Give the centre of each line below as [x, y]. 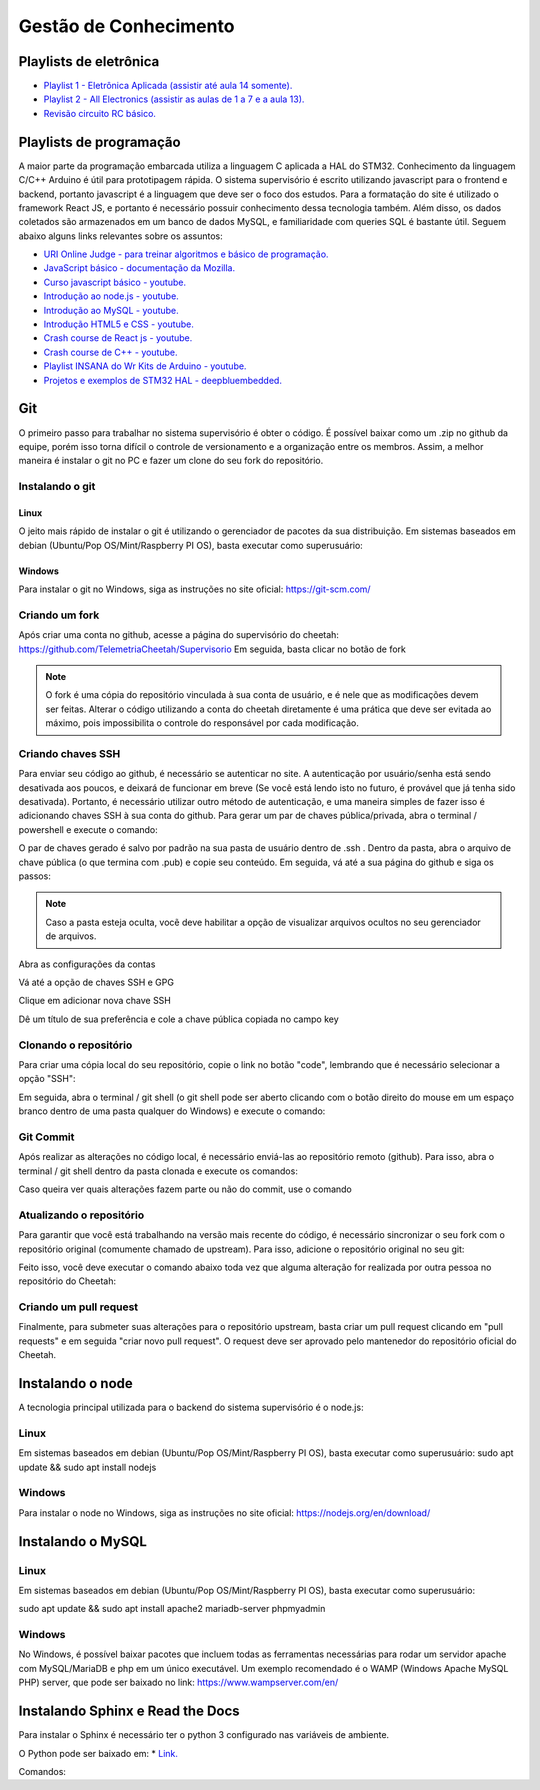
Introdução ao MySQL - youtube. [111, 310]
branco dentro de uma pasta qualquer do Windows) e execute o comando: [172, 1111]
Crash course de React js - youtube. [118, 338]
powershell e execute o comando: [88, 829]
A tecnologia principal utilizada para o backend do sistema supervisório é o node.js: [191, 1407]
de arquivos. [71, 936]
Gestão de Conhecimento [126, 26]
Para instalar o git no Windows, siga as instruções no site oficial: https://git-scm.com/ [194, 589]
